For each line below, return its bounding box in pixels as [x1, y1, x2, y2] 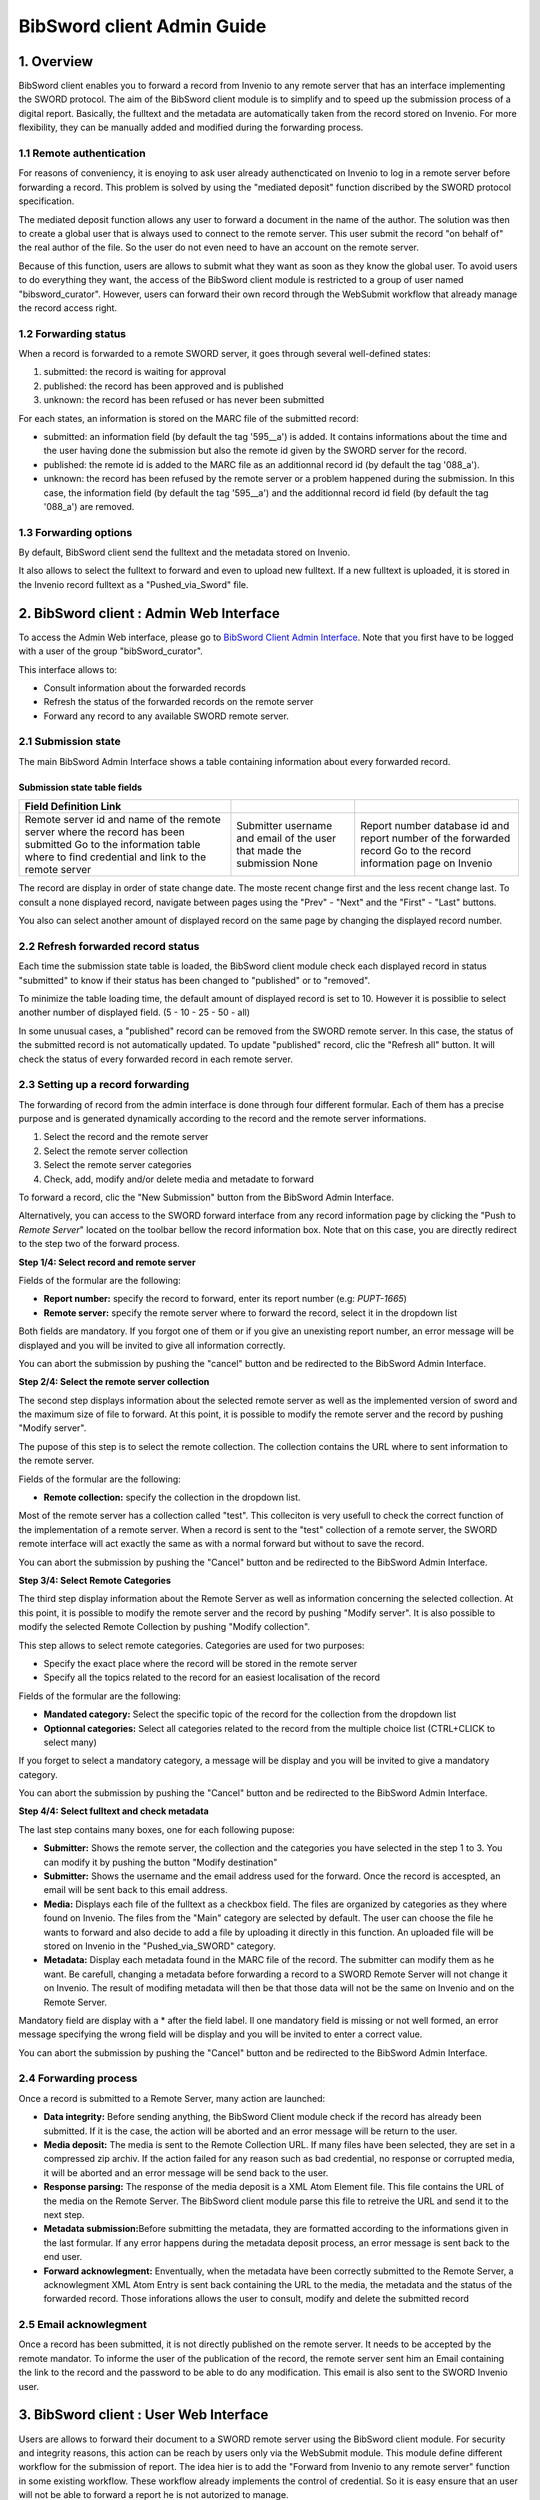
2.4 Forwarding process [18, 2071, 138, 2085]
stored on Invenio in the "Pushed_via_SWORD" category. [43, 1940, 277, 1952]
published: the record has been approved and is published [43, 380, 284, 392]
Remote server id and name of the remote [24, 813, 222, 827]
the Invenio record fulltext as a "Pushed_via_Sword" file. [18, 578, 249, 590]
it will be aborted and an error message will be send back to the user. [43, 2166, 329, 2179]
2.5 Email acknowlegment [18, 2318, 147, 2332]
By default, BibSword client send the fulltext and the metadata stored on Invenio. [18, 546, 351, 559]
